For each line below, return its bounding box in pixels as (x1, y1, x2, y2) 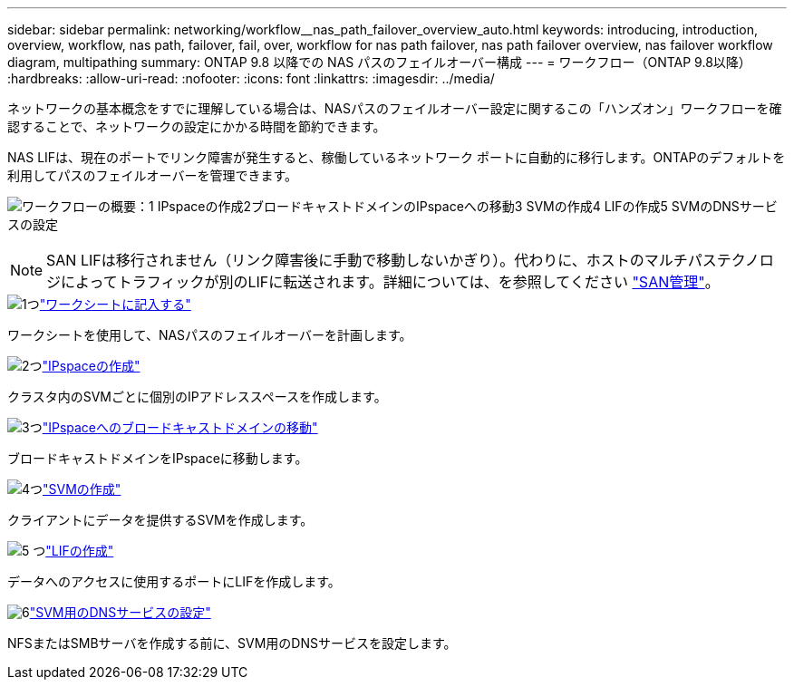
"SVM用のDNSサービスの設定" (29, 605, 211, 620)
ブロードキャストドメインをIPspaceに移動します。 (7, 450, 308, 466)
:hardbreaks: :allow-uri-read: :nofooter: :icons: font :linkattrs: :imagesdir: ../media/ (7, 71, 495, 86)
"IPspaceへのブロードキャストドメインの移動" (42, 420, 318, 435)
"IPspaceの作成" (42, 358, 140, 373)
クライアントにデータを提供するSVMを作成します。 (7, 512, 314, 527)
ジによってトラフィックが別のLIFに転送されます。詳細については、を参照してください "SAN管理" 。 (46, 273, 720, 291)
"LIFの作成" (45, 543, 114, 558)
